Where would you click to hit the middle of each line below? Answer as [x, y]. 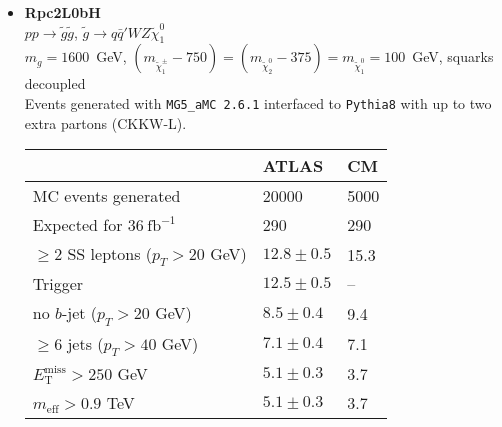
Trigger [58, 284]
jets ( [85, 343]
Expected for [77, 225]
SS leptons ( [110, 254]
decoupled [55, 83]
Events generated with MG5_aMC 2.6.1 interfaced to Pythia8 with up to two [258, 102]
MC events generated [106, 196]
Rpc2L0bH [62, 12]
